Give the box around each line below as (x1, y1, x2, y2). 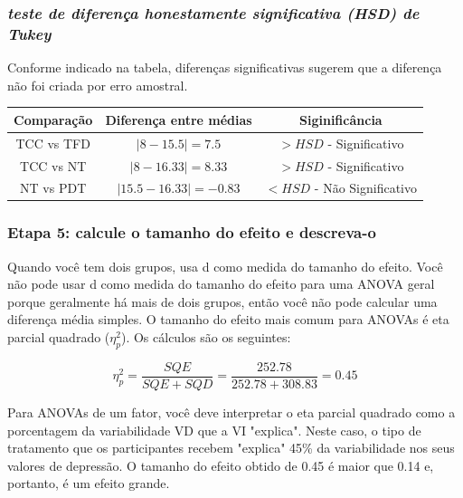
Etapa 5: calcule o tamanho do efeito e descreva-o (7, 221, 376, 244)
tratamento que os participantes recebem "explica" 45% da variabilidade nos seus (7, 438, 455, 457)
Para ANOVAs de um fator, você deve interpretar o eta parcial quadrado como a (7, 402, 456, 421)
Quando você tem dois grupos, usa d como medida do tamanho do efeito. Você (7, 256, 443, 275)
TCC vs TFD (15, 133, 90, 152)
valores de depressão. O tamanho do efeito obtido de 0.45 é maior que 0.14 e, (7, 455, 434, 474)
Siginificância (299, 110, 383, 129)
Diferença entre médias (105, 110, 252, 129)
